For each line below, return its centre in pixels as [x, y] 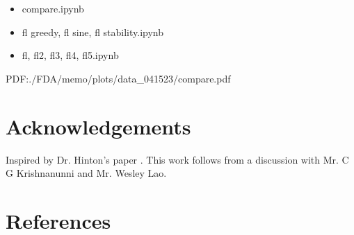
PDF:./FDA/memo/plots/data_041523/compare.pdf [118, 78]
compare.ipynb [53, 8]
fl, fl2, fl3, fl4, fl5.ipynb [70, 55]
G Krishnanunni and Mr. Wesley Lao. [86, 173]
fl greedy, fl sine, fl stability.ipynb [93, 32]
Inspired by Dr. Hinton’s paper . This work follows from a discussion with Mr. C [177, 159]
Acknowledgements [98, 126]
